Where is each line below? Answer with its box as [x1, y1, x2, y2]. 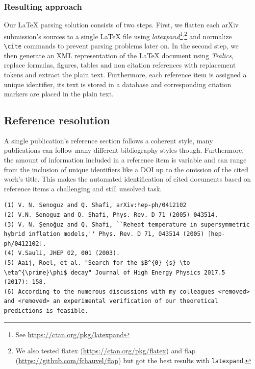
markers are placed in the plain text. [4, 89, 114, 99]
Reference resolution [4, 113, 110, 128]
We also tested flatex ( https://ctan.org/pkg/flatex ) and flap [15, 346, 196, 356]
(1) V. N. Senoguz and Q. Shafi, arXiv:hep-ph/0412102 [4, 202, 187, 209]
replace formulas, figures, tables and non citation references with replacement [4, 60, 236, 70]
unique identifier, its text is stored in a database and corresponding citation [4, 79, 231, 89]
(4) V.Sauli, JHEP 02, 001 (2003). [4, 250, 120, 257]
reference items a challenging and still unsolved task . [4, 183, 162, 193]
